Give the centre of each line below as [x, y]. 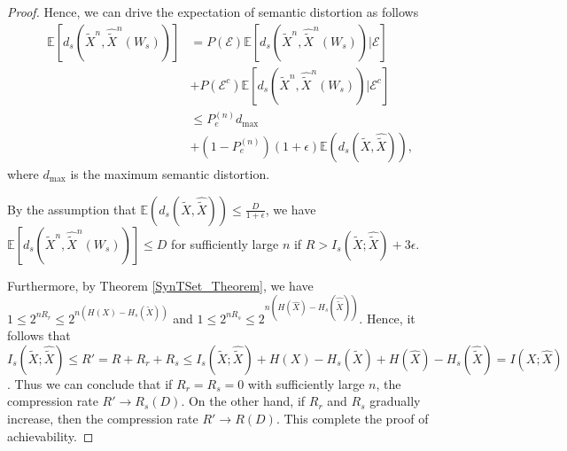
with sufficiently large [306, 383]
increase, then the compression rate [103, 419]
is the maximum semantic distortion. [170, 173]
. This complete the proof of [352, 419]
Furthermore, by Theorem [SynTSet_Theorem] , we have [160, 285]
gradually [395, 401]
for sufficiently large [225, 243]
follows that [39, 335]
